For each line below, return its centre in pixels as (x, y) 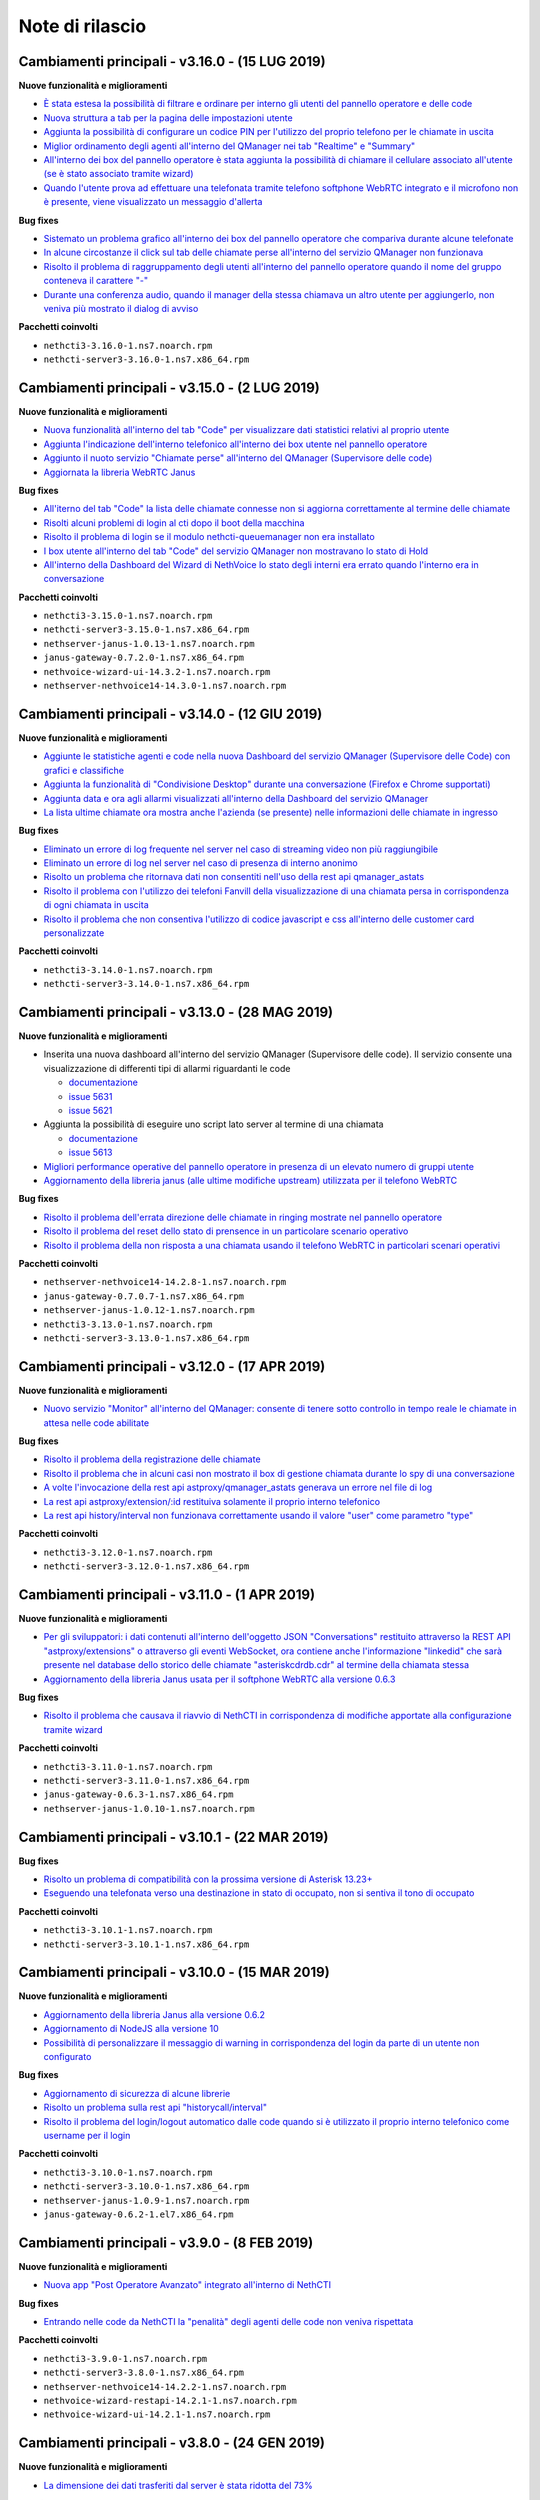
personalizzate (74, 933)
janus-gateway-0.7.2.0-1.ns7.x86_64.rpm (144, 658)
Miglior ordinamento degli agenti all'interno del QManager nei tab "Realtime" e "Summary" (229, 146)
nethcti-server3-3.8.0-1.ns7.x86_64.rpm (144, 2373)
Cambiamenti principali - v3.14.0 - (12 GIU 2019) (170, 713)
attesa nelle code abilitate (96, 1422)
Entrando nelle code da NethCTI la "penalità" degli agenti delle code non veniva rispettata (228, 2322)
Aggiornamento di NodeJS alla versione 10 (131, 2029)
